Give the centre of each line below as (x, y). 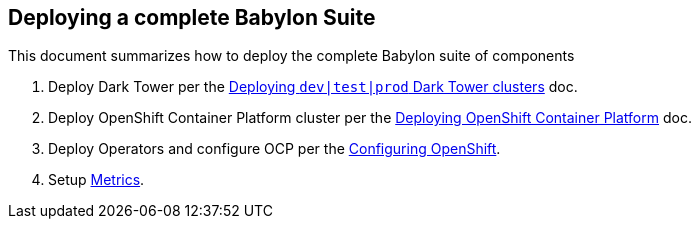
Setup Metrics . (96, 180)
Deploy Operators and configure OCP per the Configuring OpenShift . (274, 149)
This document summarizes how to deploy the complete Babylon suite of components (291, 56)
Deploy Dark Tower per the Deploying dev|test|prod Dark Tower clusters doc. (313, 87)
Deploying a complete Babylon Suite (192, 17)
